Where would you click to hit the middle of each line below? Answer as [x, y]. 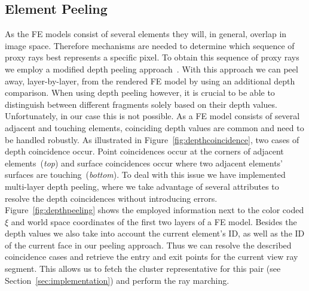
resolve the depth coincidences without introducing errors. [111, 198]
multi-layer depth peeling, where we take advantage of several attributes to [142, 186]
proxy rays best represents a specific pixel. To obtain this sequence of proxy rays [152, 57]
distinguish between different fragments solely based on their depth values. [141, 104]
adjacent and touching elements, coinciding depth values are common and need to [154, 127]
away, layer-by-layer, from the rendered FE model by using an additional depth [150, 81]
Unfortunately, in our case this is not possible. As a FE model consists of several [152, 116]
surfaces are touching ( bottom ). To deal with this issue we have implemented [145, 175]
